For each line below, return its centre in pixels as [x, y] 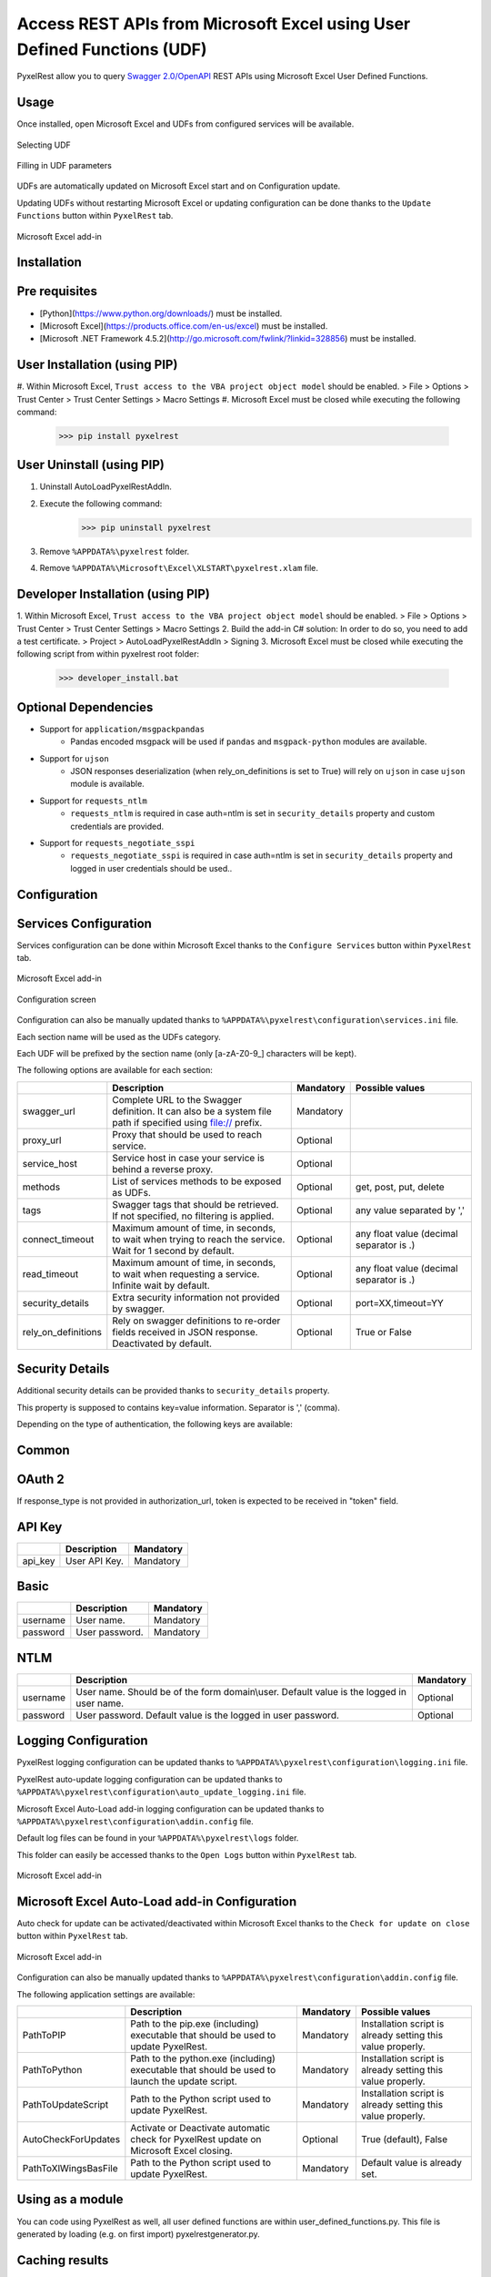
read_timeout [50, 1273]
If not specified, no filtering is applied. [193, 1216]
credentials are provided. [117, 826]
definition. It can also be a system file [192, 1111]
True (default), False [404, 2139]
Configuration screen [57, 999]
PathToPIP [44, 2035]
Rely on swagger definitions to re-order [196, 1321]
